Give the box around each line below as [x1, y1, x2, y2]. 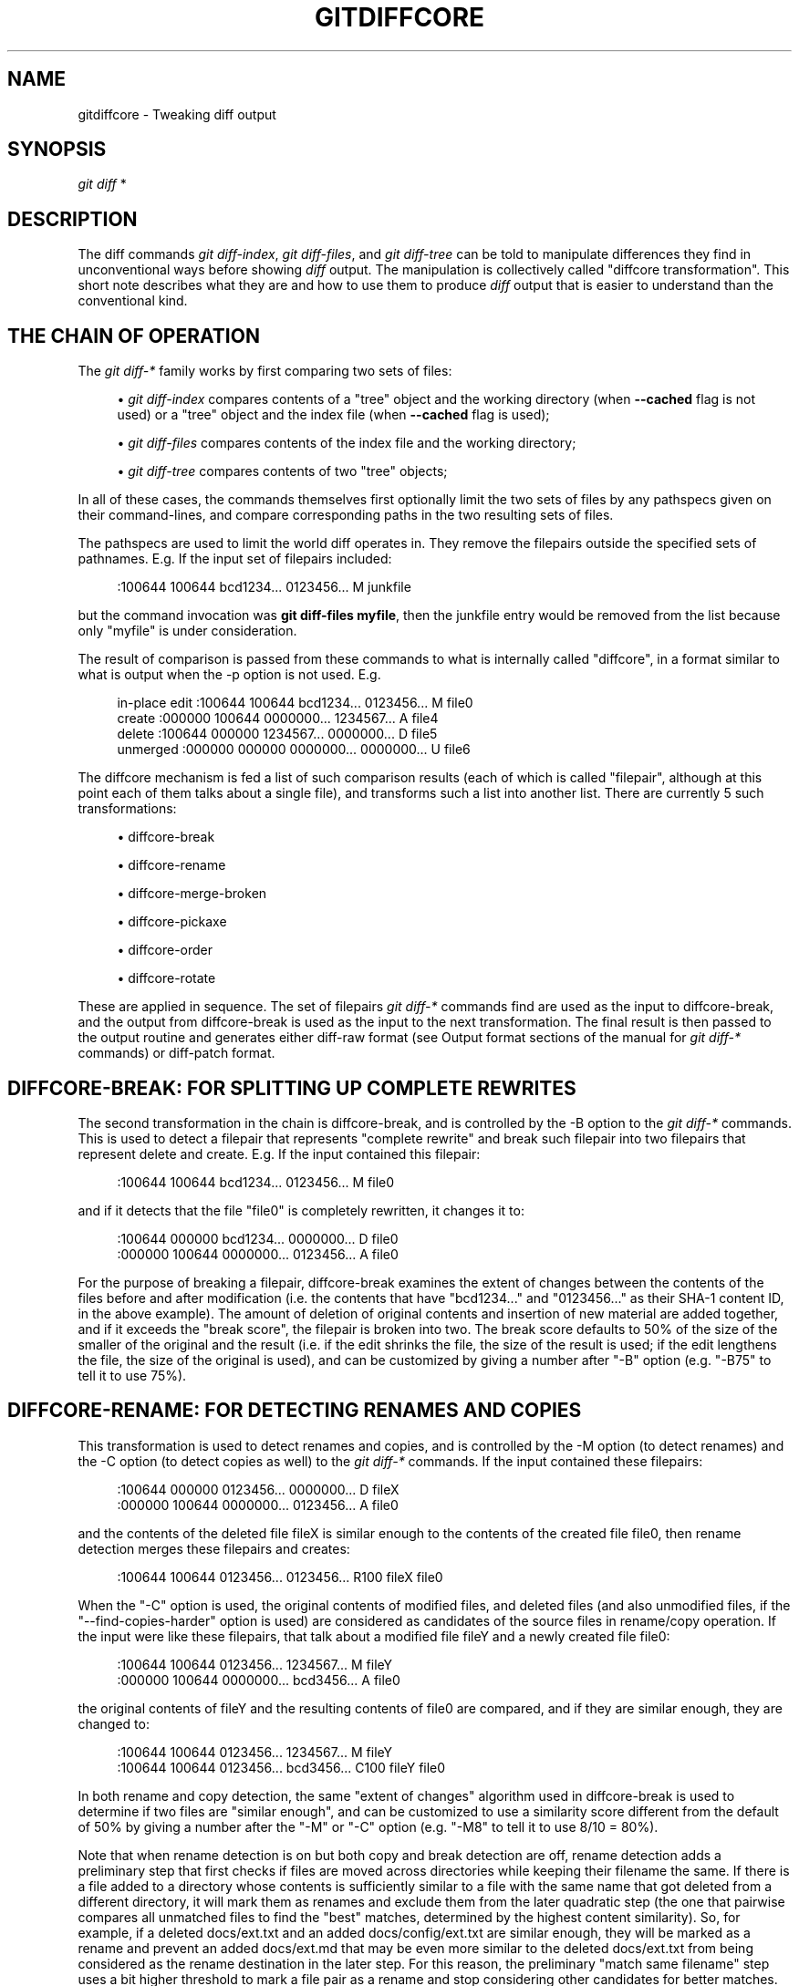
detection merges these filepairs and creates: [78, 1540, 350, 1557]
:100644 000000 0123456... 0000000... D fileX [117, 1481, 399, 1497]
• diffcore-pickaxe [117, 914, 227, 930]
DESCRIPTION [7, 207, 138, 231]
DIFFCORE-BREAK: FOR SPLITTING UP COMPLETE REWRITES [7, 1076, 576, 1100]
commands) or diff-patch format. [78, 1045, 275, 1061]
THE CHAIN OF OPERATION [7, 324, 260, 347]
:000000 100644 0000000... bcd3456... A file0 [117, 1671, 400, 1688]
